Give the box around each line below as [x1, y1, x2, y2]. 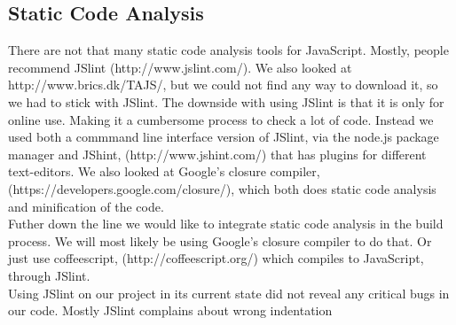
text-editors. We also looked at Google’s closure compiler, [8, 162, 320, 181]
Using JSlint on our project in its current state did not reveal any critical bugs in [8, 283, 450, 302]
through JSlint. [8, 266, 90, 284]
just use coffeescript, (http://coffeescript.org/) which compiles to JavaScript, [8, 249, 424, 267]
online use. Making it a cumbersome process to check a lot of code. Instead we [8, 110, 434, 128]
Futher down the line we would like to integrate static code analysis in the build [8, 214, 444, 233]
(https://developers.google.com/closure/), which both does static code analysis [8, 179, 436, 197]
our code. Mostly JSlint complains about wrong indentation [8, 301, 333, 320]
